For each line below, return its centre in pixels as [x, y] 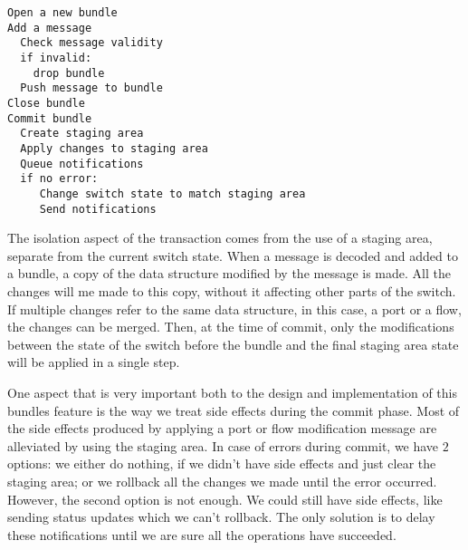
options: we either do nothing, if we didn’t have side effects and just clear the [222, 463]
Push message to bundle [91, 88]
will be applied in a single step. [94, 362]
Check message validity [91, 43]
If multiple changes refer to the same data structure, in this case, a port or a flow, [234, 309]
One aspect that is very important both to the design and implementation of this [233, 392]
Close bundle [46, 103]
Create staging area [82, 134]
